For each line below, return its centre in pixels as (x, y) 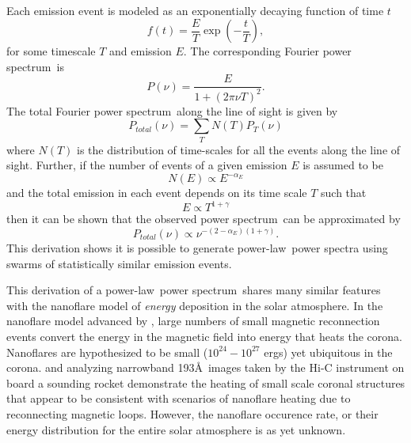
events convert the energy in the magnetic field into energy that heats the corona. (204, 336)
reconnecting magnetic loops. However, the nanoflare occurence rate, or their (192, 413)
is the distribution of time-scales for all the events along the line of (239, 149)
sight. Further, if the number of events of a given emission (147, 165)
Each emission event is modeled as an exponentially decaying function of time (195, 10)
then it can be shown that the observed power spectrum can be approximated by (204, 219)
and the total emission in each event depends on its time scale (157, 193)
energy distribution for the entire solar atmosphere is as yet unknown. (176, 429)
